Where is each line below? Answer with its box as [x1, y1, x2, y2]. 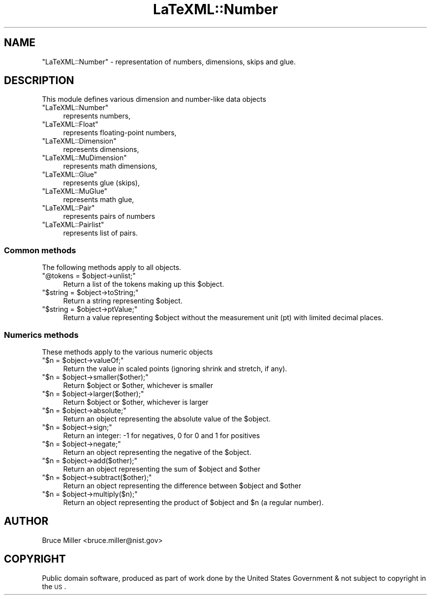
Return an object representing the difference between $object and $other [63, 481, 302, 490]
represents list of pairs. [63, 229, 138, 238]
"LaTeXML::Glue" [42, 170, 97, 179]
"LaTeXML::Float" [42, 120, 98, 129]
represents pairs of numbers [63, 212, 155, 221]
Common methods [4, 245, 76, 255]
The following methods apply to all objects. [42, 263, 182, 272]
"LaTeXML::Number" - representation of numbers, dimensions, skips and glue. [42, 57, 296, 66]
